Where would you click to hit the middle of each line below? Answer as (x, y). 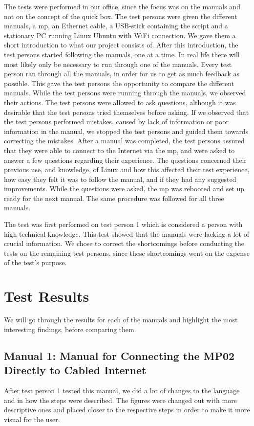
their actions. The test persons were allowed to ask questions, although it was (120, 102)
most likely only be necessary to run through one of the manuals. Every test (118, 64)
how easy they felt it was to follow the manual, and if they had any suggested (120, 179)
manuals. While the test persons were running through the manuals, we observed (125, 93)
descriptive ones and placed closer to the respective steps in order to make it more (127, 410)
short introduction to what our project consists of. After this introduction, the (121, 45)
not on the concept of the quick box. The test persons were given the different (121, 16)
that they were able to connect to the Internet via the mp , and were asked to (119, 150)
